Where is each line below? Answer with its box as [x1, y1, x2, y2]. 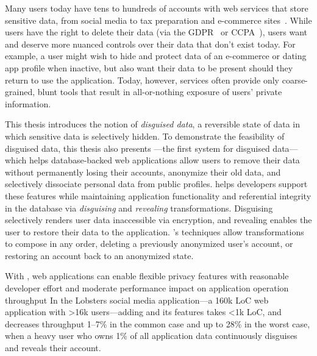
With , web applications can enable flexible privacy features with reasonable [5, 269, 289, 282]
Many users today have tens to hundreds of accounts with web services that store [5, 2, 308, 14]
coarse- [282, 73, 308, 86]
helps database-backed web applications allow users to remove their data [29, 154, 300, 166]
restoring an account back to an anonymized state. [5, 249, 194, 262]
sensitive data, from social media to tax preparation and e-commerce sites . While [5, 13, 312, 26]
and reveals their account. [5, 341, 101, 354]
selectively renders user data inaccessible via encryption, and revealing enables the [5, 213, 312, 226]
